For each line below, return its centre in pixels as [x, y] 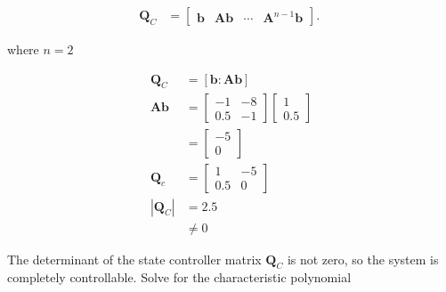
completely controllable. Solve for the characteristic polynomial [179, 277]
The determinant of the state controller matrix [134, 259]
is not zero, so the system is [363, 259]
